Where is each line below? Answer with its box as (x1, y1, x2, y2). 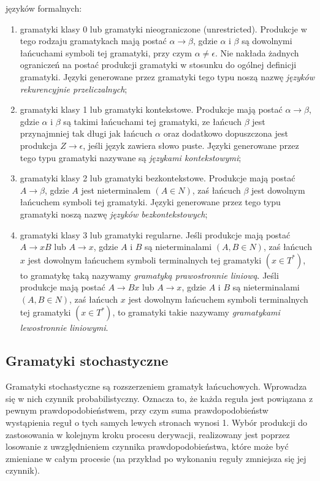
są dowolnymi (242, 34, 292, 47)
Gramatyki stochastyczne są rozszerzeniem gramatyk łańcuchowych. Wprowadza (6, 380, 307, 393)
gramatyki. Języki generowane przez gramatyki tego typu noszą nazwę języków (20, 70, 314, 83)
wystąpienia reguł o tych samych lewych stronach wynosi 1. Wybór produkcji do (6, 416, 308, 429)
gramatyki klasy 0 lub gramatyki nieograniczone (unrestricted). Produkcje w (20, 22, 307, 35)
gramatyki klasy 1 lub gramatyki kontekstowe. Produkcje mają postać (20, 103, 283, 116)
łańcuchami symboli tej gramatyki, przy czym (20, 46, 192, 59)
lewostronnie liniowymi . (20, 321, 109, 334)
